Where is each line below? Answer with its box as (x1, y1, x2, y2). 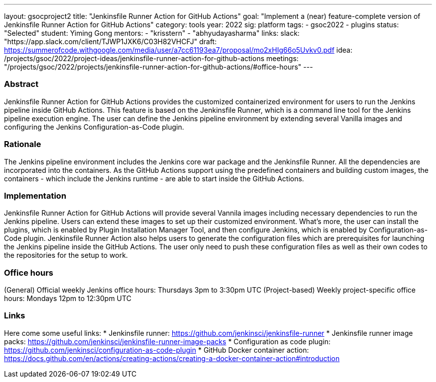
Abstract (4, 79, 39, 89)
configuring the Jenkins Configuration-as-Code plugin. (4, 122, 184, 131)
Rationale (4, 139, 41, 150)
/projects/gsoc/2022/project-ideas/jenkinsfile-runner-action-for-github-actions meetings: (4, 54, 299, 63)
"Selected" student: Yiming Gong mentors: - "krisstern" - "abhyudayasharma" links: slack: (4, 29, 300, 37)
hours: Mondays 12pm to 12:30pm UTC (4, 294, 131, 303)
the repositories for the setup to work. (4, 251, 128, 260)
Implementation (4, 190, 67, 201)
